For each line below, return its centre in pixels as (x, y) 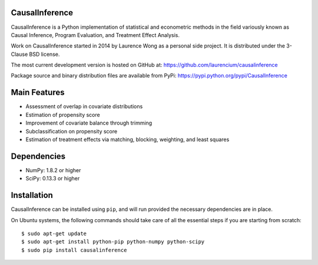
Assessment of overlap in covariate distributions (84, 106)
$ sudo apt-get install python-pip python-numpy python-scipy (113, 242)
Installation (32, 195)
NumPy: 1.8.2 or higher (53, 170)
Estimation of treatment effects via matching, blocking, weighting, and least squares (127, 139)
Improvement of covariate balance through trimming (89, 123)
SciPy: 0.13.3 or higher (53, 179)
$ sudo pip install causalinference (74, 250)
